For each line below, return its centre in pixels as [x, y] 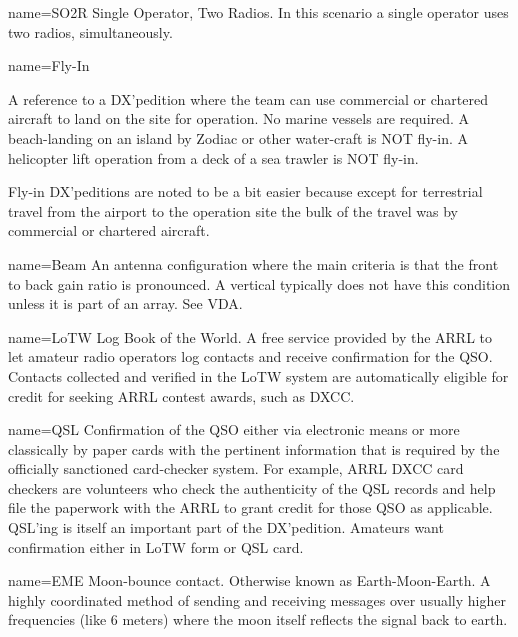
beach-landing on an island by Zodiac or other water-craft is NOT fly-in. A [238, 137]
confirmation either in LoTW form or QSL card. [156, 546]
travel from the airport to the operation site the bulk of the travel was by [233, 210]
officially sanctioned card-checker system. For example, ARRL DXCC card [236, 468]
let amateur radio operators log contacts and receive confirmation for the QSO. [250, 356]
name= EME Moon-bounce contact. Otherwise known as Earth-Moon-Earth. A [249, 580]
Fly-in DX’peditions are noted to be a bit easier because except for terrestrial [245, 191]
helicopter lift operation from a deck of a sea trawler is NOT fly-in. [213, 157]
